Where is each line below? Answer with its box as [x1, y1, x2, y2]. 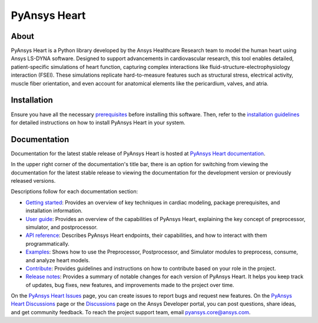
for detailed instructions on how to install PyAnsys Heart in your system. [11, 118, 185, 126]
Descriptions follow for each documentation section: [11, 188, 138, 195]
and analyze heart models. [25, 256, 91, 263]
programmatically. [25, 240, 70, 247]
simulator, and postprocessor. [25, 223, 98, 230]
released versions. [11, 177, 56, 184]
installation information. [25, 207, 82, 215]
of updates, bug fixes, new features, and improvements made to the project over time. [25, 281, 234, 288]
